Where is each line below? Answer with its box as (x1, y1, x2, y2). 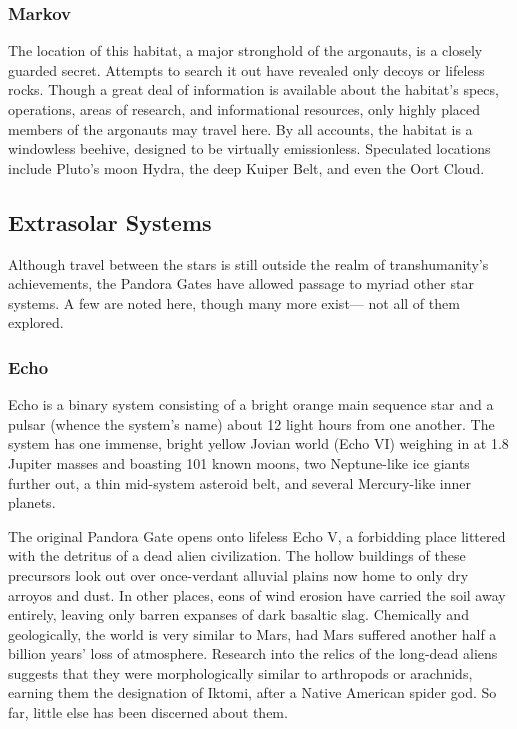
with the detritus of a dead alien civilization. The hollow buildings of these (8, 545, 466, 566)
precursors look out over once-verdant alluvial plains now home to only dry (8, 564, 469, 585)
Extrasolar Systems (8, 206, 212, 237)
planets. (8, 492, 56, 513)
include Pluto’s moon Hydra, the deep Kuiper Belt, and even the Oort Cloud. (8, 157, 485, 178)
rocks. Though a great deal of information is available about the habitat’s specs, (8, 79, 499, 100)
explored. (8, 312, 64, 333)
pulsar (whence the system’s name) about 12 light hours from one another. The (8, 413, 495, 434)
